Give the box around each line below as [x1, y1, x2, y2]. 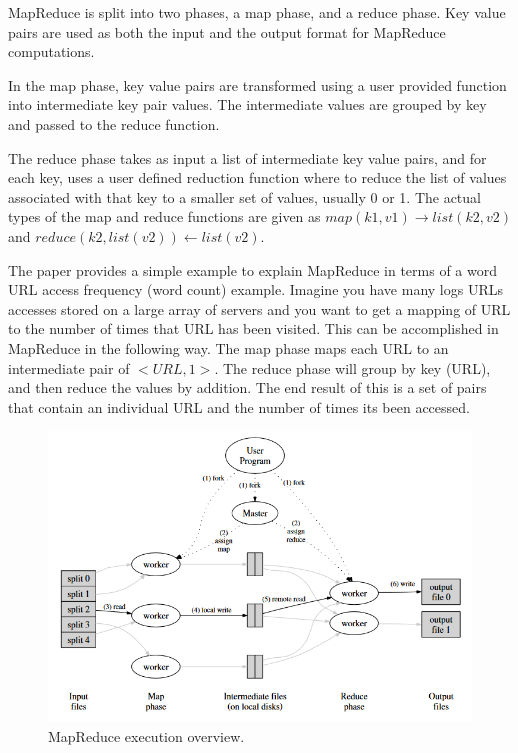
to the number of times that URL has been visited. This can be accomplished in [8, 318, 499, 339]
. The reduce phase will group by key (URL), [214, 357, 491, 378]
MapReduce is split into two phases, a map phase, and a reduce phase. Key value [8, 2, 506, 22]
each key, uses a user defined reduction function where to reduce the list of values [8, 167, 507, 188]
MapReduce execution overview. [48, 725, 245, 746]
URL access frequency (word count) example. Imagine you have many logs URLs [8, 279, 503, 300]
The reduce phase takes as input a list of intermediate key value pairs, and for [8, 147, 487, 168]
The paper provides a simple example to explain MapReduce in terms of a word [8, 259, 498, 280]
